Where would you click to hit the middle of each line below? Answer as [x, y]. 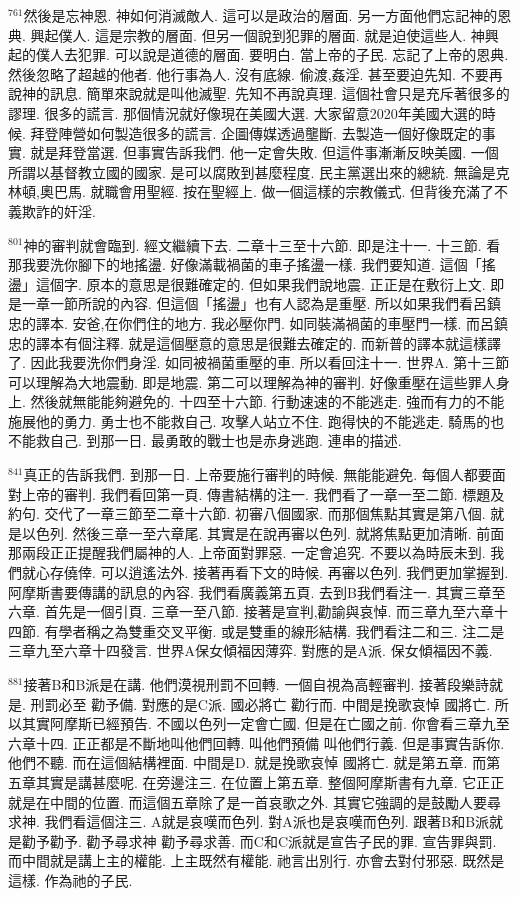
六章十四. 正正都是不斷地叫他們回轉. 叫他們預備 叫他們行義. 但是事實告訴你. [256, 742]
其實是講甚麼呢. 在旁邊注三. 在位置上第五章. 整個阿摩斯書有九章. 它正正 [270, 781]
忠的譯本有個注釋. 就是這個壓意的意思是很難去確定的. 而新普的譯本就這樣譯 [255, 342]
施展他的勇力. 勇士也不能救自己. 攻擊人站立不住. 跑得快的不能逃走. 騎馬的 [249, 420]
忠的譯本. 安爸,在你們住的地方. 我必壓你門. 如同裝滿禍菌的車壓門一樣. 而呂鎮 [258, 322]
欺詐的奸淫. [58, 210]
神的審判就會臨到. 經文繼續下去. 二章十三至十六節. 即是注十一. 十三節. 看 [262, 244]
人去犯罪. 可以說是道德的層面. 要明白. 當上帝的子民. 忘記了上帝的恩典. [279, 54]
